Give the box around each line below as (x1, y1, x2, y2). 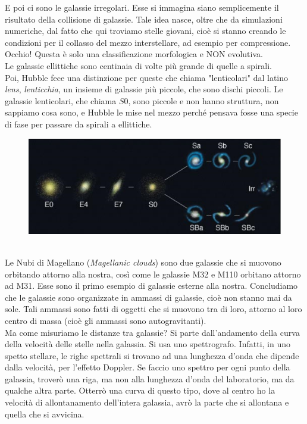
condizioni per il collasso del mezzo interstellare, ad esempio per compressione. (5, 36, 291, 48)
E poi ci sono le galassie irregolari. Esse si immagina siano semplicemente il (5, 1, 279, 13)
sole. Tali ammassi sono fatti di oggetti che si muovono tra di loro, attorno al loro (5, 303, 302, 315)
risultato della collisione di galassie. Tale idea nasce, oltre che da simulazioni (5, 13, 283, 25)
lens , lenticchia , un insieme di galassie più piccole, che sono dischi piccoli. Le (5, 83, 283, 95)
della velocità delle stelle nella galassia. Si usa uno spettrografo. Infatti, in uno (5, 338, 290, 350)
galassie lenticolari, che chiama (5, 94, 117, 107)
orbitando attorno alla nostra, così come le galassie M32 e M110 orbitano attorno (5, 267, 301, 280)
